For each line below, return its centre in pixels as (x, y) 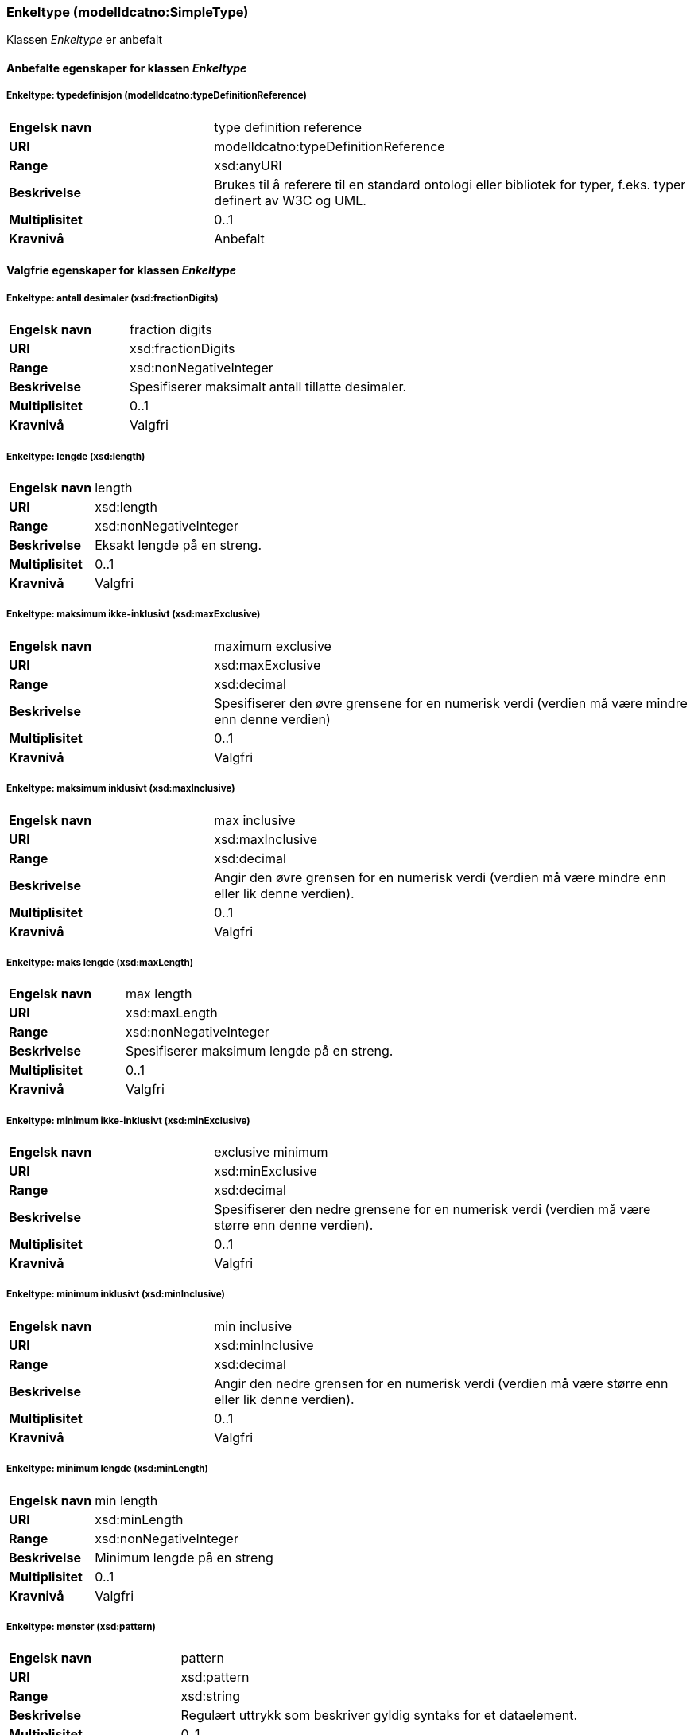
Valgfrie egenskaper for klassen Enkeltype (121, 270)
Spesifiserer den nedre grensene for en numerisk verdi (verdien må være (432, 1210)
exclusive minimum (271, 1152)
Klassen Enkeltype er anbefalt (85, 40)
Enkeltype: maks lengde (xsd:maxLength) (100, 962)
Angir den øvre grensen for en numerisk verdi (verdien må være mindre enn (440, 877)
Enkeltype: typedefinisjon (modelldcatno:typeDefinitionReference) (157, 96)
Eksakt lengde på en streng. (178, 545)
